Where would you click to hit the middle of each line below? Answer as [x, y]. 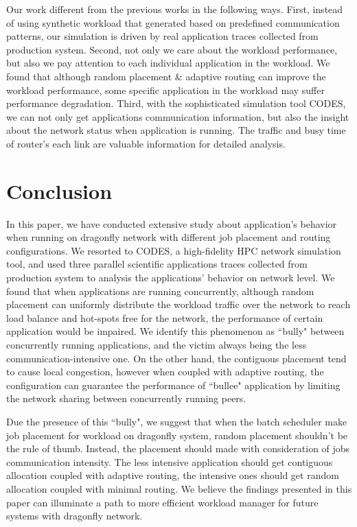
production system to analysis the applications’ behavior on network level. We [171, 278]
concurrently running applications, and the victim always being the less [157, 344]
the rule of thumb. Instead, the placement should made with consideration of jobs [178, 448]
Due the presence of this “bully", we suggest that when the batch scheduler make [177, 421]
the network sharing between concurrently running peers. [126, 398]
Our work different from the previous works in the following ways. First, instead [175, 9]
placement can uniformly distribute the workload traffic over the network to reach [178, 304]
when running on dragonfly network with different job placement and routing [169, 237]
